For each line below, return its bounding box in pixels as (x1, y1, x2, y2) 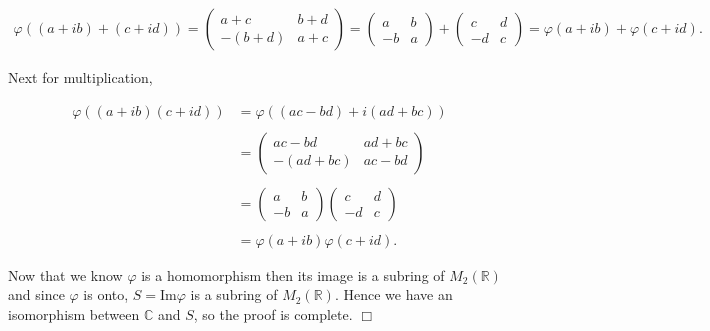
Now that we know (8, 264, 123, 285)
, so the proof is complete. (193, 304, 353, 325)
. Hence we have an (334, 284, 453, 305)
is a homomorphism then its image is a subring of (141, 264, 445, 285)
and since (8, 284, 65, 305)
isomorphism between (8, 304, 140, 325)
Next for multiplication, (8, 67, 153, 88)
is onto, (83, 284, 129, 305)
